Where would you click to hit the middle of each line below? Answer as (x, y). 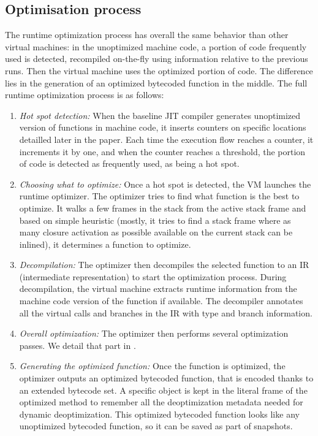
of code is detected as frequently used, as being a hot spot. (129, 163)
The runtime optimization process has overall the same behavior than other (147, 35)
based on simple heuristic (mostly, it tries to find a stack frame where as (155, 220)
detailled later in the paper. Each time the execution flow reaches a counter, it (166, 139)
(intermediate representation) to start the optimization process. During (153, 276)
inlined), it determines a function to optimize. (105, 244)
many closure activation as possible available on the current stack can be (156, 232)
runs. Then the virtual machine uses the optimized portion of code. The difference (159, 70)
